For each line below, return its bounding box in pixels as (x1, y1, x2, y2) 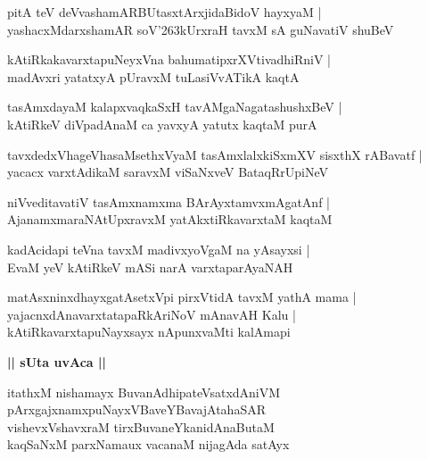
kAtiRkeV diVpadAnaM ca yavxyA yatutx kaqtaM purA (7, 114, 317, 133)
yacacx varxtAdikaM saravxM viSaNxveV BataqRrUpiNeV (7, 163, 328, 181)
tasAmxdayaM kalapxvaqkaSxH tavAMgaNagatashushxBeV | (7, 97, 342, 116)
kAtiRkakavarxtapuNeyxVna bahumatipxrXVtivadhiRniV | (7, 50, 331, 69)
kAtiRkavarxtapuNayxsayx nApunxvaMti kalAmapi (7, 322, 291, 341)
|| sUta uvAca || (7, 352, 106, 371)
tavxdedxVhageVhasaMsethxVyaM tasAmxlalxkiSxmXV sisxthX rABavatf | (7, 145, 423, 163)
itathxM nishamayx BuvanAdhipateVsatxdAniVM (7, 382, 281, 401)
